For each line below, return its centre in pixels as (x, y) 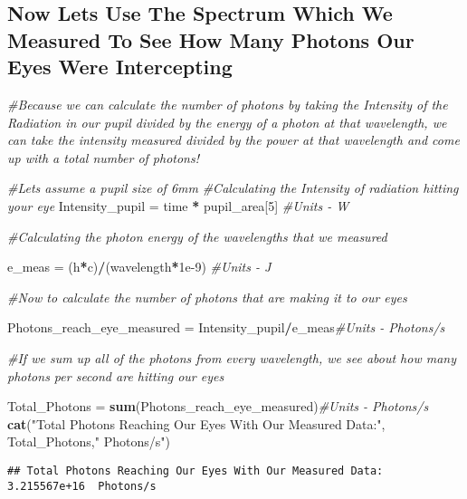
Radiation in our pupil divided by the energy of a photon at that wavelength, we (227, 122)
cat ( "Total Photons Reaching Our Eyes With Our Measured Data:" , (196, 423)
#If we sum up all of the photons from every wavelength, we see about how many (232, 357)
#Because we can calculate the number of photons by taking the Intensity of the (228, 104)
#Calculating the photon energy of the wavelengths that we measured (197, 236)
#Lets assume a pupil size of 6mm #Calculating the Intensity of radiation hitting (233, 188)
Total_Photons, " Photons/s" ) (89, 441)
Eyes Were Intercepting (120, 67)
